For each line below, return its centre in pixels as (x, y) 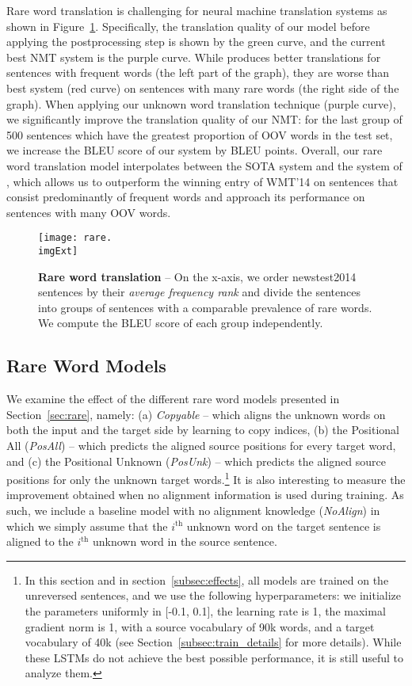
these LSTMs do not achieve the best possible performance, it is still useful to (214, 657)
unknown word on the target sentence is (284, 526)
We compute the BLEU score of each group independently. (181, 323)
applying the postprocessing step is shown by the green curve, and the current (196, 42)
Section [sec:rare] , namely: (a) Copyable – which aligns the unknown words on (196, 414)
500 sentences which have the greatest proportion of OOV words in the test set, (200, 134)
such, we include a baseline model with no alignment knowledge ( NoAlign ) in (193, 511)
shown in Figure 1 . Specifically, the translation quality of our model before (188, 26)
